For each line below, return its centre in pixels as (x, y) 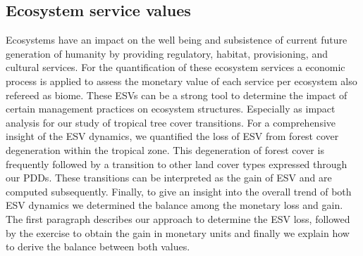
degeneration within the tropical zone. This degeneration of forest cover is (165, 149)
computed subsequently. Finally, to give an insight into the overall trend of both (179, 191)
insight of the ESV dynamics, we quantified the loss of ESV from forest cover (172, 136)
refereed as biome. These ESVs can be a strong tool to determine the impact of (177, 95)
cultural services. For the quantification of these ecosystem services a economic (176, 67)
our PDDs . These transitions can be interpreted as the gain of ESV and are (169, 178)
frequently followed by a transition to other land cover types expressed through (177, 164)
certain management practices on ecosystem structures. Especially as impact (171, 109)
